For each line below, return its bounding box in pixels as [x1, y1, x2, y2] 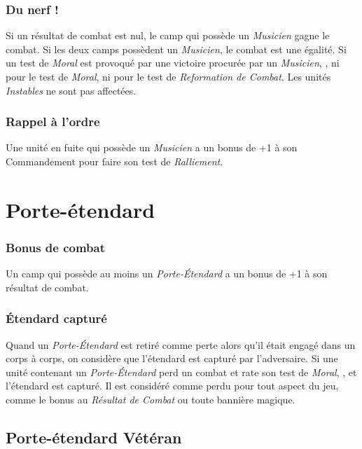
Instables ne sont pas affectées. [6, 83, 137, 97]
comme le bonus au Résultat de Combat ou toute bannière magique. [6, 392, 295, 406]
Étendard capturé [6, 310, 107, 327]
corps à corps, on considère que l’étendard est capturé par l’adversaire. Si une [6, 351, 338, 366]
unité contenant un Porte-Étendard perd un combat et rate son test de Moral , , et [6, 364, 357, 379]
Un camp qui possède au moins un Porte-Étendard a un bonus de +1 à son [6, 266, 328, 281]
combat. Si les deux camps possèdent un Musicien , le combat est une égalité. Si [6, 41, 347, 56]
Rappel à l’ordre [6, 113, 100, 130]
